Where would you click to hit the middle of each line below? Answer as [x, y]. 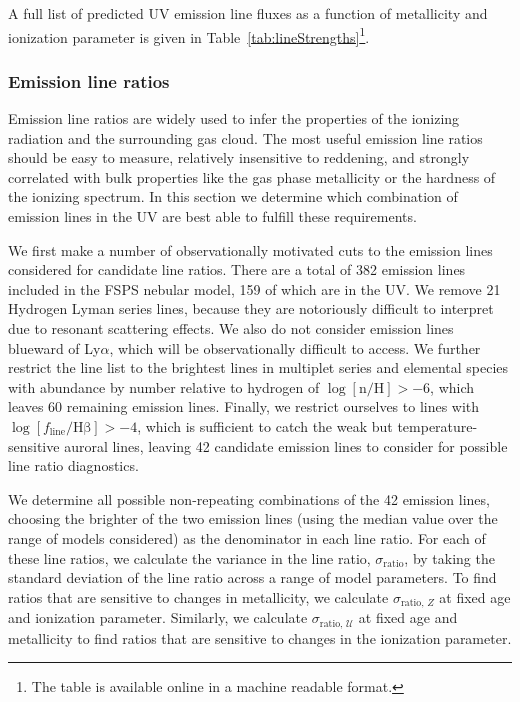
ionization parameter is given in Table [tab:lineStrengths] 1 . [189, 35]
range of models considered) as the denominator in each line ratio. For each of [247, 537]
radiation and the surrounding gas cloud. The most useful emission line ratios [245, 137]
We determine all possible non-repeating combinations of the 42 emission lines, [249, 498]
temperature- [437, 425]
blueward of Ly [54, 347]
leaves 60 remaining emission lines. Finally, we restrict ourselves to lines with [244, 406]
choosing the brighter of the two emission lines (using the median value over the [253, 518]
